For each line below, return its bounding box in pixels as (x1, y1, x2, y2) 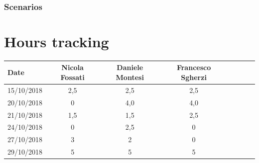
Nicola (61, 62, 84, 73)
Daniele (117, 62, 143, 73)
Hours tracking (4, 31, 109, 52)
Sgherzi (181, 72, 207, 82)
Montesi (116, 72, 144, 82)
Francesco (176, 62, 211, 73)
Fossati (60, 72, 85, 82)
